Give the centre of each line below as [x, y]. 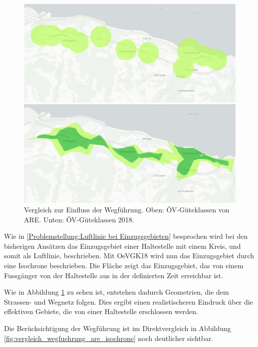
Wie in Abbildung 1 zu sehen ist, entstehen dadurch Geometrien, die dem [117, 292]
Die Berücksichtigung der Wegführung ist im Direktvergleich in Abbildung [118, 328]
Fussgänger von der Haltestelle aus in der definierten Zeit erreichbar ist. [114, 275]
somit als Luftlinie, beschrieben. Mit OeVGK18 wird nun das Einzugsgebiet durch [129, 256]
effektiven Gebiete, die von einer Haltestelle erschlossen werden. [101, 311]
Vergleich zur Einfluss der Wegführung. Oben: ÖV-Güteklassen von [127, 210]
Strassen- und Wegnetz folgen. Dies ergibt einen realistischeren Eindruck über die [129, 301]
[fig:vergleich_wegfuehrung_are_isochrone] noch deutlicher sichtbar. [109, 338]
